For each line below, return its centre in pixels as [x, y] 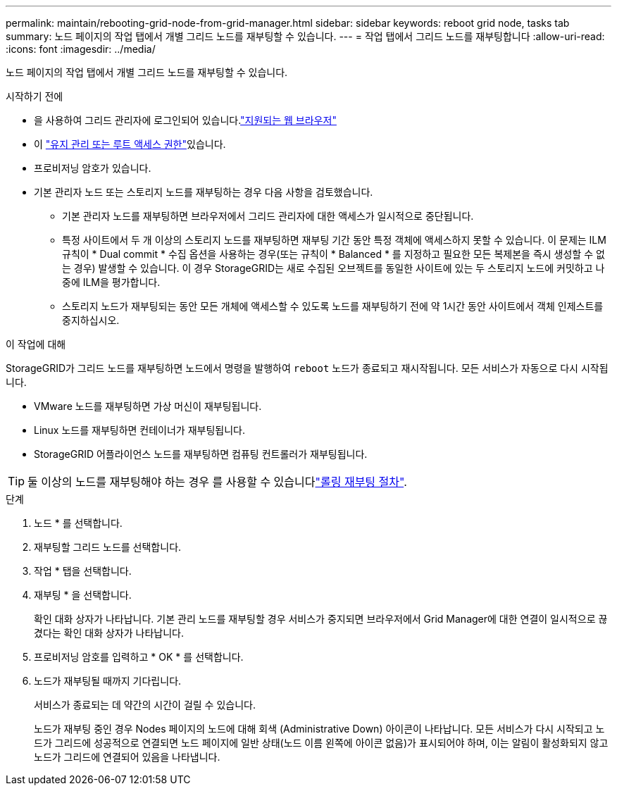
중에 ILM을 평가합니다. [111, 282]
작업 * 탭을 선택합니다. [83, 571]
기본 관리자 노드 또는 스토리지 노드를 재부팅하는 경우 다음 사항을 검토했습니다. [204, 192]
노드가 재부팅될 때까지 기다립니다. [108, 681]
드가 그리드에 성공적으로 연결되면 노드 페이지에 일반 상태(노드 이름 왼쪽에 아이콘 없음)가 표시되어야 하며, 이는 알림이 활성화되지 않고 [321, 743]
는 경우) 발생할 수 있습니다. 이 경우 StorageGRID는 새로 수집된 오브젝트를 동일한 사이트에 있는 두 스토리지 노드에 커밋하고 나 [334, 268]
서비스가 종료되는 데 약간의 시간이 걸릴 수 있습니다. [145, 705]
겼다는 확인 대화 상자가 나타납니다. [109, 633]
